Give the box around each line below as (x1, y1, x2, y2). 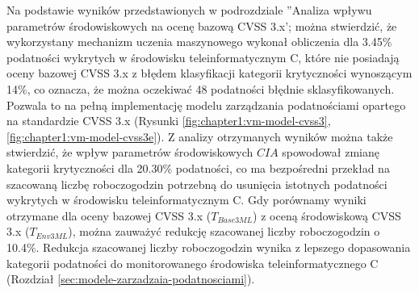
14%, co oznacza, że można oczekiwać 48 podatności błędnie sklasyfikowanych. (6, 80, 395, 97)
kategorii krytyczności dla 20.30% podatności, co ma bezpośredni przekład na (6, 159, 390, 176)
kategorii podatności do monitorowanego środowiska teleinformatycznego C (6, 254, 379, 271)
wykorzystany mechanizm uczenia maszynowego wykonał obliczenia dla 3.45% (6, 33, 392, 50)
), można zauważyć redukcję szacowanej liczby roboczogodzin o (68, 223, 380, 240)
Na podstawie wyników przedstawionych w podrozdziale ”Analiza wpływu (6, 2, 372, 18)
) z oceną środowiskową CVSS (253, 207, 401, 224)
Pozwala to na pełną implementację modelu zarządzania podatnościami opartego (6, 96, 406, 113)
